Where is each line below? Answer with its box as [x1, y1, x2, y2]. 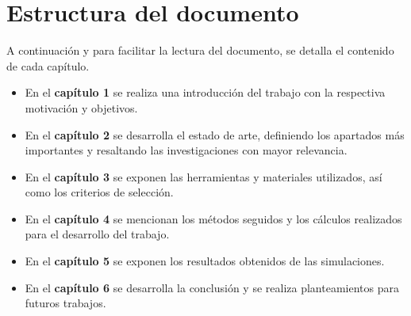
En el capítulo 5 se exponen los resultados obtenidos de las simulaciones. [25, 253, 385, 269]
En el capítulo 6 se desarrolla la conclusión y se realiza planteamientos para [25, 279, 399, 295]
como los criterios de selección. [25, 184, 174, 200]
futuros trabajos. [25, 295, 106, 311]
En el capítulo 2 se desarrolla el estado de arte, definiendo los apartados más [25, 126, 405, 143]
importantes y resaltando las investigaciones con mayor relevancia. [25, 142, 348, 158]
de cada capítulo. [6, 57, 90, 74]
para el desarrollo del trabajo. [25, 226, 170, 242]
